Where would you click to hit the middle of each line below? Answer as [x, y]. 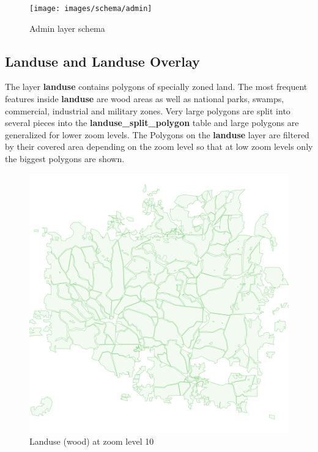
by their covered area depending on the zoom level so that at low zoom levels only [159, 146]
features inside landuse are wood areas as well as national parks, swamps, [145, 99]
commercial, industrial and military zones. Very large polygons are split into [148, 110]
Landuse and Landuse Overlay [102, 61]
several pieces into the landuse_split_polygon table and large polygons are [152, 123]
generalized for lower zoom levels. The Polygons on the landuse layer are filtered [157, 134]
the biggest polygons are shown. [65, 159]
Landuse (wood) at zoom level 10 [92, 441]
